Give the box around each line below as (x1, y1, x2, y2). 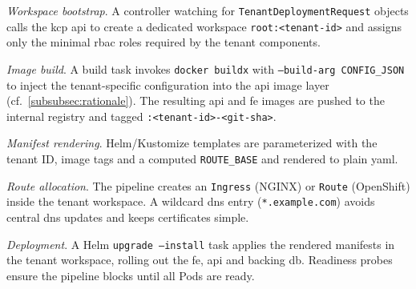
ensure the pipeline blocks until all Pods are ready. (6, 267, 255, 283)
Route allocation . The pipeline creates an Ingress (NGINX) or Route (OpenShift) (6, 177, 410, 194)
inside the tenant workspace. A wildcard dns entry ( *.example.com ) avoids (6, 193, 375, 210)
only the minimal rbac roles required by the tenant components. (6, 34, 321, 50)
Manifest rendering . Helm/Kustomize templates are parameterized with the (6, 134, 378, 151)
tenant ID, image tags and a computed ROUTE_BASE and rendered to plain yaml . (6, 151, 398, 167)
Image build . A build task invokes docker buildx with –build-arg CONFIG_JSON (6, 60, 405, 77)
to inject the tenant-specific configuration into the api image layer (6, 76, 329, 93)
